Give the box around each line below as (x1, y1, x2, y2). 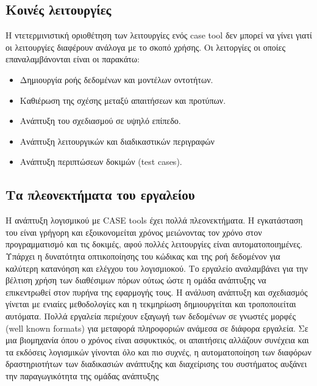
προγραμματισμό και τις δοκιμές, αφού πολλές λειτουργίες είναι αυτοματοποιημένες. (5, 238, 303, 250)
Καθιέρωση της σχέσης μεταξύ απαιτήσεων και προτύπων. (20, 93, 226, 106)
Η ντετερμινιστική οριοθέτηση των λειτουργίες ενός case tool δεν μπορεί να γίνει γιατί (5, 29, 312, 42)
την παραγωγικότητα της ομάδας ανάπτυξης (5, 369, 159, 382)
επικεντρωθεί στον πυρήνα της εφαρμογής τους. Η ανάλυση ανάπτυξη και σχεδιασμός (5, 285, 308, 298)
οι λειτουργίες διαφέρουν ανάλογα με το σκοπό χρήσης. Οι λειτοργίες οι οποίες (5, 40, 285, 53)
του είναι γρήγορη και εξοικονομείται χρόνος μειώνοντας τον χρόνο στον (5, 225, 262, 238)
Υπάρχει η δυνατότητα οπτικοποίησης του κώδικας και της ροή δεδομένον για (5, 249, 280, 262)
